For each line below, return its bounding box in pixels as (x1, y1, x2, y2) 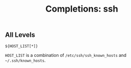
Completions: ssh (45, 3, 118, 15)
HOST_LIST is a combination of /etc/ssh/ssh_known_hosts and (5, 52, 127, 58)
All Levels (5, 31, 36, 39)
